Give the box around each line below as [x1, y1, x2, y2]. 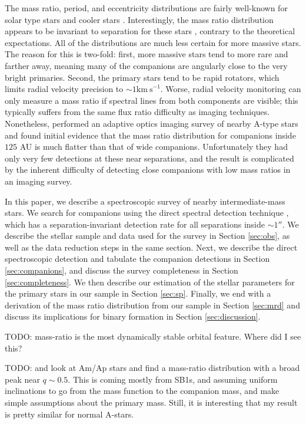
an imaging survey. [5, 175, 72, 187]
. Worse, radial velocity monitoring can [160, 83, 301, 95]
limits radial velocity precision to [5, 83, 124, 95]
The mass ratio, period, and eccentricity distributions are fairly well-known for [5, 2, 288, 14]
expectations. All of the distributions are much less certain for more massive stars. [5, 36, 301, 48]
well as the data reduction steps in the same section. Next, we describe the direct [5, 241, 298, 253]
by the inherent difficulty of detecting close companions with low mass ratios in [5, 163, 291, 176]
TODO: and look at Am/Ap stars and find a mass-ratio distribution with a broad [5, 361, 300, 374]
